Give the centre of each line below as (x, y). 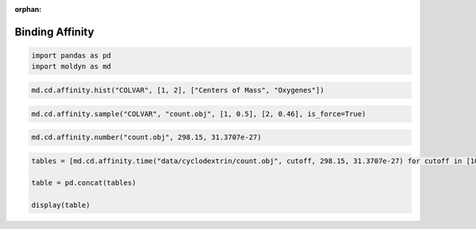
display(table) (61, 205)
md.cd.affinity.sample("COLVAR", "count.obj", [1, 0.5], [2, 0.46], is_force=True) (199, 114)
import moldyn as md (71, 67)
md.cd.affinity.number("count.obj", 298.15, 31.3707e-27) (146, 137)
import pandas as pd (71, 55)
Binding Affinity (54, 32)
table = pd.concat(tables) (84, 183)
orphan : (28, 9)
